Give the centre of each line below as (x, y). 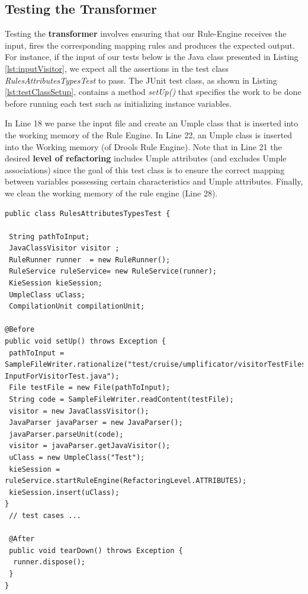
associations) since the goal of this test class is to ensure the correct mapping (145, 169)
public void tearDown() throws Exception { (96, 550)
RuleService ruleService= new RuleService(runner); (113, 271)
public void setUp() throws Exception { (86, 342)
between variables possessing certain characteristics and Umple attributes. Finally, (154, 181)
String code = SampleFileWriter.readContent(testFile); (121, 400)
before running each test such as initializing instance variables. (118, 103)
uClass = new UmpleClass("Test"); (77, 457)
